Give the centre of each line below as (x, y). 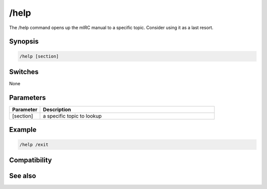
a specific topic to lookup (72, 116)
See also (23, 175)
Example (23, 130)
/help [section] (39, 56)
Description (57, 109)
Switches (24, 72)
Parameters (27, 98)
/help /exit (34, 144)
